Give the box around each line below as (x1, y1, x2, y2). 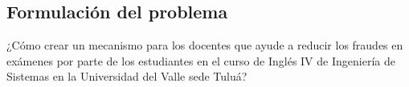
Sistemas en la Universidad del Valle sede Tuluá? (6, 68, 247, 85)
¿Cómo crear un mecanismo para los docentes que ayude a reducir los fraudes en (6, 37, 403, 53)
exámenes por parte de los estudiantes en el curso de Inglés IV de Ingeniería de (6, 52, 395, 69)
